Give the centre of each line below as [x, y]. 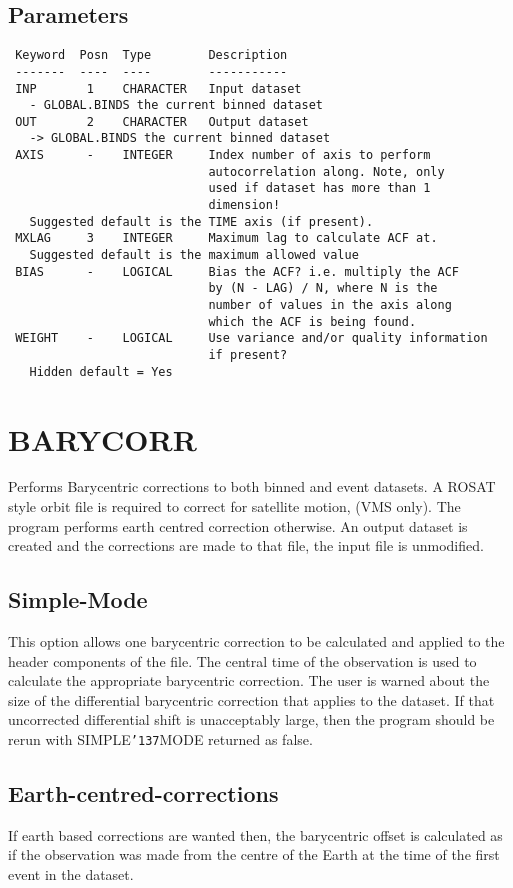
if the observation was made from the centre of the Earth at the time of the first [254, 854]
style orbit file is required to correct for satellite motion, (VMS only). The [234, 506]
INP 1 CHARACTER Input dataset [158, 88]
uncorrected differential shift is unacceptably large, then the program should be [251, 719]
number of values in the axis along [330, 305]
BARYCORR [102, 438]
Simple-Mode [78, 599]
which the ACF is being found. [312, 321]
